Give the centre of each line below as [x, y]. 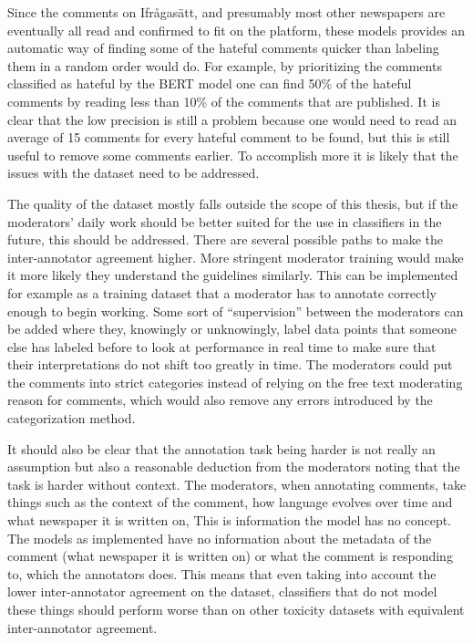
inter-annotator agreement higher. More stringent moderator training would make [236, 257]
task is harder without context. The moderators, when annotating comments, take [237, 484]
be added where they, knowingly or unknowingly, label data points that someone [232, 329]
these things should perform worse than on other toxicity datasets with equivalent [236, 609]
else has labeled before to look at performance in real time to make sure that [222, 346]
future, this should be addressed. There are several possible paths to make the [225, 239]
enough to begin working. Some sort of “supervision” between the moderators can [236, 311]
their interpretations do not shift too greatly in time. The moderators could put [230, 364]
